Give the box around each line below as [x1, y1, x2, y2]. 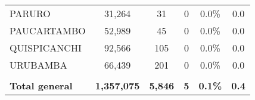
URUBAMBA [10, 58, 67, 72]
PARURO [10, 7, 51, 20]
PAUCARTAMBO [10, 24, 86, 37]
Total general [10, 79, 73, 92]
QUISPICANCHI [10, 41, 82, 54]
